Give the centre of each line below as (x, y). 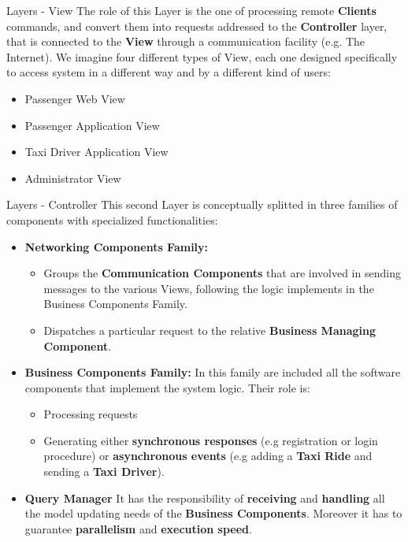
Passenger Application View (92, 125)
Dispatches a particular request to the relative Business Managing (210, 330)
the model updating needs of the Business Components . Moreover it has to (213, 513)
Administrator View (73, 178)
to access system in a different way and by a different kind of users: (169, 72)
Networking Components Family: (117, 246)
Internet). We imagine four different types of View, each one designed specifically (202, 56)
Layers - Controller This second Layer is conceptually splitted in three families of (202, 204)
